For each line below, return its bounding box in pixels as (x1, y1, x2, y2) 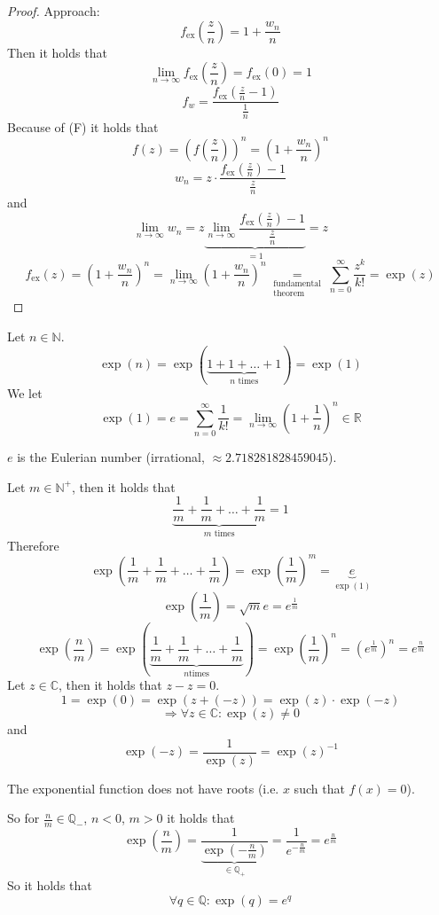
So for (7, 809, 40, 827)
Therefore (7, 536, 59, 554)
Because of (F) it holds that (7, 118, 159, 137)
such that (294, 778, 345, 797)
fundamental (273, 278, 321, 288)
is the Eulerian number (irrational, (17, 448, 205, 465)
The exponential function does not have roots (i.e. (7, 778, 279, 797)
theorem (273, 288, 305, 298)
